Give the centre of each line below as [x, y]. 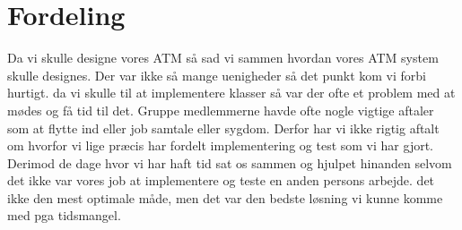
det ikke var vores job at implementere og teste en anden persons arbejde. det [221, 180]
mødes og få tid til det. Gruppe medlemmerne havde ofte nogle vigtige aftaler [221, 110]
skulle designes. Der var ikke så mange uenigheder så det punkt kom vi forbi [217, 75]
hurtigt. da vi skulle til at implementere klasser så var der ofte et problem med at [231, 93]
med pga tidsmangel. [64, 215]
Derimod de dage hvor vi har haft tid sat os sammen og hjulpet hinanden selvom [230, 162]
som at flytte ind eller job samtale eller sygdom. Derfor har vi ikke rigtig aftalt [223, 128]
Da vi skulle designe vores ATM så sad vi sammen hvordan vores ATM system [223, 58]
